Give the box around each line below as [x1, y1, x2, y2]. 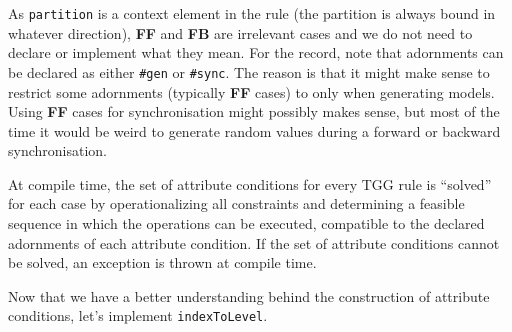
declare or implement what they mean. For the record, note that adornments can [8, 42, 504, 63]
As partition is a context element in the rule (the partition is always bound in [8, 3, 496, 23]
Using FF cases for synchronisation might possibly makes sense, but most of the [8, 101, 500, 122]
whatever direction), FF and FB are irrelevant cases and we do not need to [8, 22, 473, 43]
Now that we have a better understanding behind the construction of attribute [8, 285, 490, 306]
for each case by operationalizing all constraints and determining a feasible [8, 193, 465, 214]
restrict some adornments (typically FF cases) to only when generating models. [8, 81, 495, 102]
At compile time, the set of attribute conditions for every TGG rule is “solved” [8, 173, 492, 194]
